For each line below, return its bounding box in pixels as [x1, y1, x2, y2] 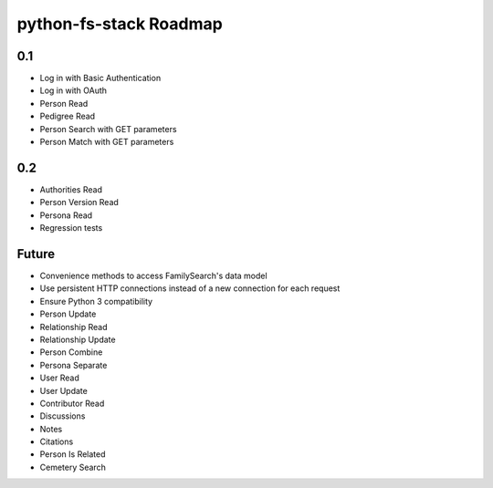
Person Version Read [39, 197, 119, 208]
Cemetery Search [39, 462, 107, 472]
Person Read [39, 98, 89, 109]
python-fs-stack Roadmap [16, 14, 223, 34]
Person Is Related [39, 449, 106, 460]
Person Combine [39, 347, 103, 358]
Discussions [39, 410, 86, 421]
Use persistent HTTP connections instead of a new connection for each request [39, 283, 341, 294]
